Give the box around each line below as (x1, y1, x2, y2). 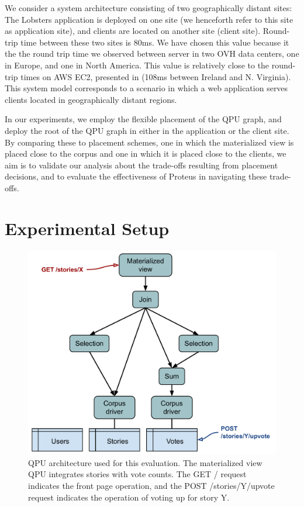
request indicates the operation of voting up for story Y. (28, 491, 230, 503)
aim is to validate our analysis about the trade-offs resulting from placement (5, 158, 278, 171)
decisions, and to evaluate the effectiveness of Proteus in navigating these (5, 170, 267, 182)
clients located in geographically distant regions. (5, 93, 177, 105)
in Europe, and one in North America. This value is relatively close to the (5, 58, 270, 71)
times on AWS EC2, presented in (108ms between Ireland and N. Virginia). (20, 70, 291, 82)
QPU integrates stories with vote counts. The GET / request (28, 468, 247, 480)
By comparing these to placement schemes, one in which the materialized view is (5, 136, 294, 148)
